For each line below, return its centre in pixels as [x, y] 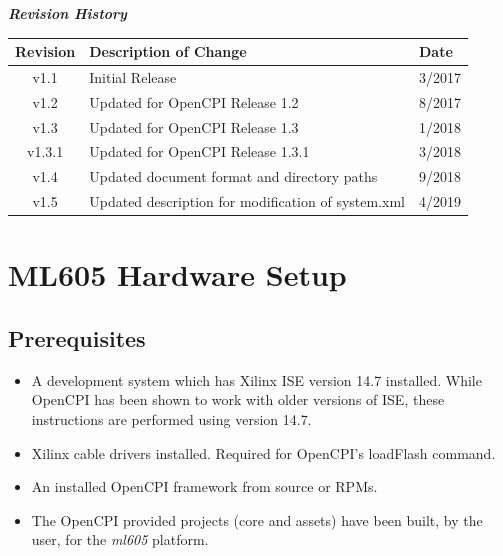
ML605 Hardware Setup [177, 274]
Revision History [67, 13]
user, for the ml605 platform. [120, 539]
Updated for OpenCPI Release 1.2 [194, 101]
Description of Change [168, 51]
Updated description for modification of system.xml [247, 201]
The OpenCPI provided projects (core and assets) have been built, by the [257, 519]
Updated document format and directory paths [233, 176]
